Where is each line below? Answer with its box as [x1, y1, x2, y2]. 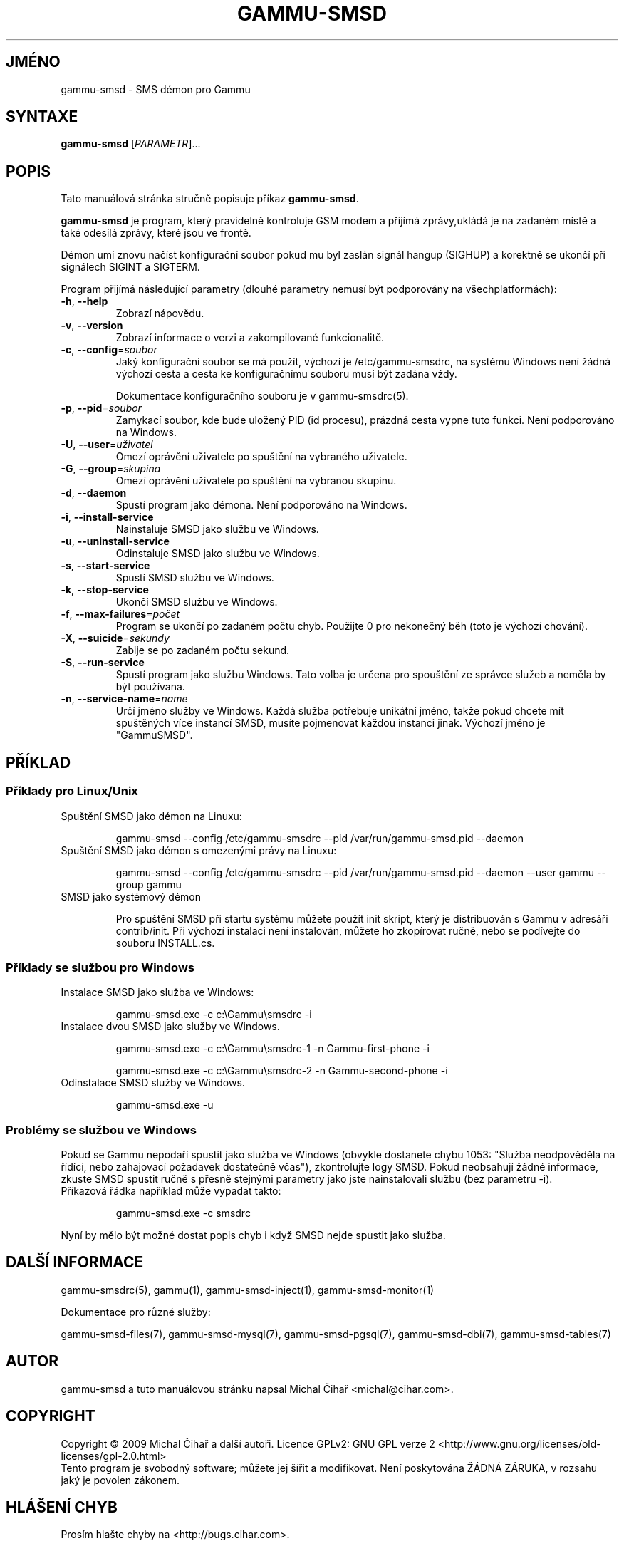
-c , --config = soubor [61, 343, 157, 356]
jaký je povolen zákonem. [61, 1473, 180, 1486]
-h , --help [61, 295, 108, 308]
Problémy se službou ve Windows [6, 1122, 197, 1137]
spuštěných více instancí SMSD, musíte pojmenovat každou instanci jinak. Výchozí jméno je [115, 717, 546, 730]
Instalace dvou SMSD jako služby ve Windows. [61, 1020, 280, 1033]
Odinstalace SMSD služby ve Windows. [61, 1077, 245, 1089]
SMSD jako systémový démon [61, 890, 201, 903]
